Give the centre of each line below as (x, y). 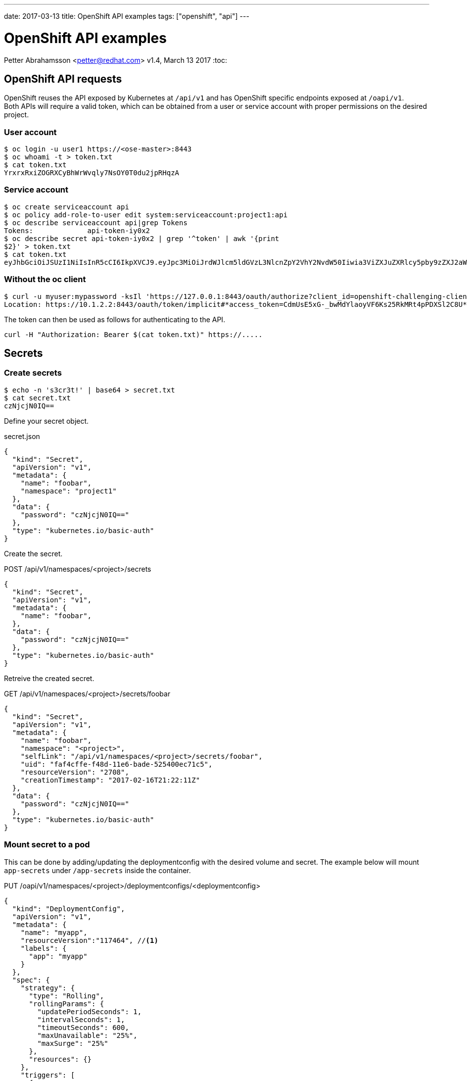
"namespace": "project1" (69, 491)
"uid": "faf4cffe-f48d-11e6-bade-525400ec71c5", (117, 764)
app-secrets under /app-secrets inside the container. (97, 870)
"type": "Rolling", (67, 996)
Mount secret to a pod (47, 845)
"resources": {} (60, 1059)
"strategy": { (48, 988)
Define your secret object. (47, 421)
